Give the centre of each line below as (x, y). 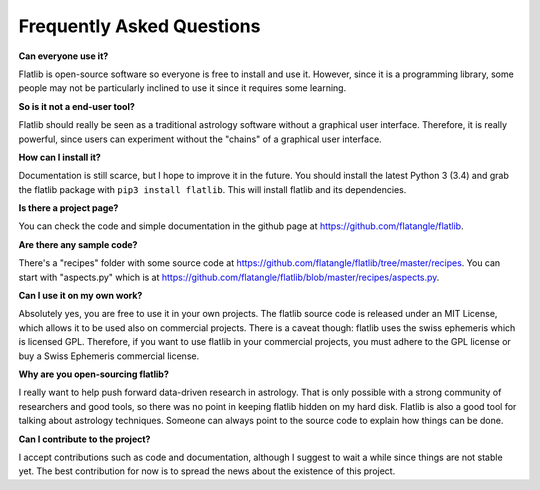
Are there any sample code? (78, 244)
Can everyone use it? (63, 56)
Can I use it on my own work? (80, 296)
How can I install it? (60, 157)
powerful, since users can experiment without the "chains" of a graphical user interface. (200, 139)
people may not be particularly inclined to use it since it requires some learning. (182, 88)
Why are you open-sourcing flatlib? (94, 374)
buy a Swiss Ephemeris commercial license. (109, 356)
